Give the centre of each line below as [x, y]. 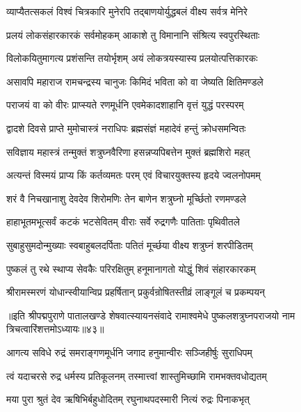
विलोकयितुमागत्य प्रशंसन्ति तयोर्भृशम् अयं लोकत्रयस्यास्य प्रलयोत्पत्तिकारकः [132, 58]
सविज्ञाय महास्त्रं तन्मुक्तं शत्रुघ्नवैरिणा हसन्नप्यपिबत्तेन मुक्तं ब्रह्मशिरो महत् [128, 151]
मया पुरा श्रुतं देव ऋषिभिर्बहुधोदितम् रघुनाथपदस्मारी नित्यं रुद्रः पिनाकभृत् [128, 399]
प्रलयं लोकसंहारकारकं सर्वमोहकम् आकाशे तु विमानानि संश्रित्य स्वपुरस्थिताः [133, 34]
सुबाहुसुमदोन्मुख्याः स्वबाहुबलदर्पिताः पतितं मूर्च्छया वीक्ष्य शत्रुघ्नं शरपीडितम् [130, 245]
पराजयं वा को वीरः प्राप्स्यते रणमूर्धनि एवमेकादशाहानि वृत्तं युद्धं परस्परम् [125, 105]
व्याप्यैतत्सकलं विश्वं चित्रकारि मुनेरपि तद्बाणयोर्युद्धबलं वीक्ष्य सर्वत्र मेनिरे [127, 11]
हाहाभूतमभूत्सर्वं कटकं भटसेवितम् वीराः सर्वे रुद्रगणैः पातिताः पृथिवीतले [123, 222]
